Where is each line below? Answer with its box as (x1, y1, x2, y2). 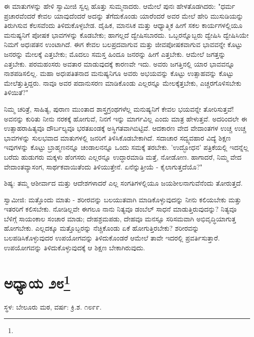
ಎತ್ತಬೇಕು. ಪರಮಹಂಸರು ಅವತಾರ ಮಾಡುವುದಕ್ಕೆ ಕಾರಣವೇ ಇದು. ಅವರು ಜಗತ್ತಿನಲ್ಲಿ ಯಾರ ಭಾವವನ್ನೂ (4, 58, 235, 69)
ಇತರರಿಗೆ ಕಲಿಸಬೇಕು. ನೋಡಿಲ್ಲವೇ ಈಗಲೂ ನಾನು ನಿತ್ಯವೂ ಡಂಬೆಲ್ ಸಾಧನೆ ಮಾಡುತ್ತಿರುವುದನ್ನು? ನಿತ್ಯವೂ (4, 204, 237, 214)
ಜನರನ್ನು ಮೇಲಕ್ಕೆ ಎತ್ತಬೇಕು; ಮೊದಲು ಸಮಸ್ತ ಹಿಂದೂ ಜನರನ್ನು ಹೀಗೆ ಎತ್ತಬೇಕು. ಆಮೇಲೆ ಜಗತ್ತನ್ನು (4, 48, 226, 59)
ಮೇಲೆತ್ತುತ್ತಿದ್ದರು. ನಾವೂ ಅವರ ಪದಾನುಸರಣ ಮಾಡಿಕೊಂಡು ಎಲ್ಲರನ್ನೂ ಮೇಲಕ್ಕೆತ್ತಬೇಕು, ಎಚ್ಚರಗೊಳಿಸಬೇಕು (4, 77, 241, 88)
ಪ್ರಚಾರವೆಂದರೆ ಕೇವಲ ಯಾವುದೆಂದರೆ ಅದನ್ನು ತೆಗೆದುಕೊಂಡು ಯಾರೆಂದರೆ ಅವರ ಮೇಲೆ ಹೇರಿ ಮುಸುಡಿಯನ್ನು (4, 10, 244, 21)
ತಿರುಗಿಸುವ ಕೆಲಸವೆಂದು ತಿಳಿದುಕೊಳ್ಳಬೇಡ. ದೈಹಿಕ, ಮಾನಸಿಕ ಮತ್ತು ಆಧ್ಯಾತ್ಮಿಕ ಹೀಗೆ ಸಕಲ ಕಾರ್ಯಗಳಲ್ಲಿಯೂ (4, 20, 243, 30)
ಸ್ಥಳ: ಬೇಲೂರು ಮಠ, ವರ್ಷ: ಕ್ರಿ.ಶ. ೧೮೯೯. (4, 301, 102, 312)
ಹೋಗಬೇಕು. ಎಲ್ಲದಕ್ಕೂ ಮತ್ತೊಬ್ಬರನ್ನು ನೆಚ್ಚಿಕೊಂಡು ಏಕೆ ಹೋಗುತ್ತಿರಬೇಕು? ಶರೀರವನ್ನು (4, 223, 199, 233)
